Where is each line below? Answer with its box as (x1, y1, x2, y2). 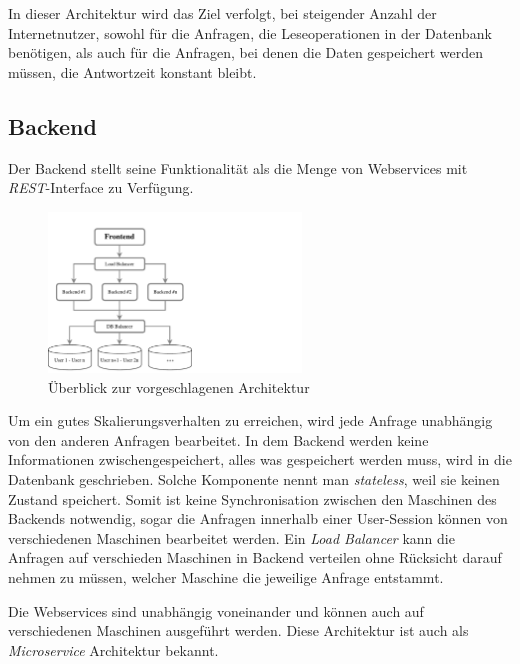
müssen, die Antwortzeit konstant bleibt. (8, 61, 257, 82)
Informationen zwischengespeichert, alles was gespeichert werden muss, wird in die (8, 449, 512, 470)
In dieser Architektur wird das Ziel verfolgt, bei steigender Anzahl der (8, 3, 437, 23)
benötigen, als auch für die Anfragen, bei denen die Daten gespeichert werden (8, 42, 483, 63)
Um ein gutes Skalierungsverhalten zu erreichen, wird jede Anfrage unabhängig (8, 410, 493, 431)
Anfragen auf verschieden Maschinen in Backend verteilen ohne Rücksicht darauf (8, 547, 502, 568)
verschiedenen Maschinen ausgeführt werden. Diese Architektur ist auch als (8, 620, 469, 641)
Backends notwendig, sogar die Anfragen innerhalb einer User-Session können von (8, 508, 508, 529)
